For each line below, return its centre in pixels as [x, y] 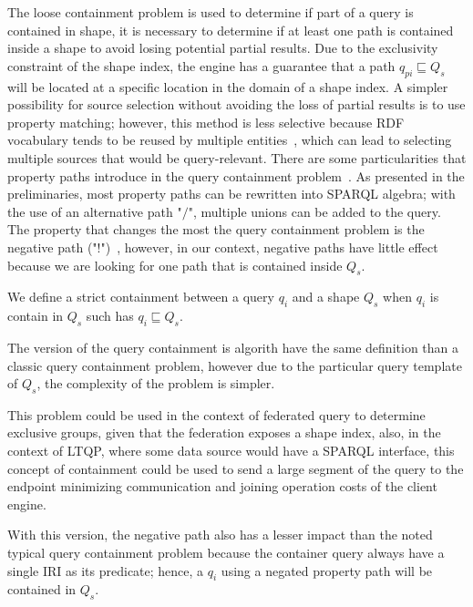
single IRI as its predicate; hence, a [106, 570]
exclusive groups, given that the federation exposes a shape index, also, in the [224, 432]
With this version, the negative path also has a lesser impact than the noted [220, 535]
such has [110, 316]
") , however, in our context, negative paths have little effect [269, 247]
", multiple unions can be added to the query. [314, 211]
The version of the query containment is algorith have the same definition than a [233, 347]
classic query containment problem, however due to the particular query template [235, 365]
